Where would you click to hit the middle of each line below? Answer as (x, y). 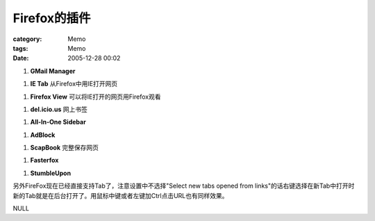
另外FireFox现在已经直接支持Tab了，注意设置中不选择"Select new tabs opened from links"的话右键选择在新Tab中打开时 (184, 186)
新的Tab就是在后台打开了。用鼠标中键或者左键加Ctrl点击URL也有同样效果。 (120, 195)
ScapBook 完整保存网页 (64, 148)
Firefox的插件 (52, 18)
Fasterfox (44, 161)
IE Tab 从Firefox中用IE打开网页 (74, 84)
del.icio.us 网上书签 (59, 109)
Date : (21, 58)
